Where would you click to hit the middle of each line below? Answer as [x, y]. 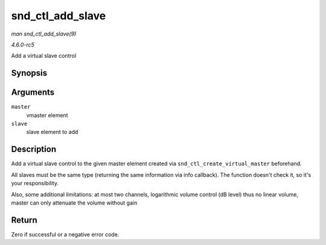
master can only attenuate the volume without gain [74, 203]
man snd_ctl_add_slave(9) [44, 34]
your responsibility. [35, 183]
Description [34, 149]
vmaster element [47, 115]
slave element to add [52, 132]
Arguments [33, 93]
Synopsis [29, 73]
